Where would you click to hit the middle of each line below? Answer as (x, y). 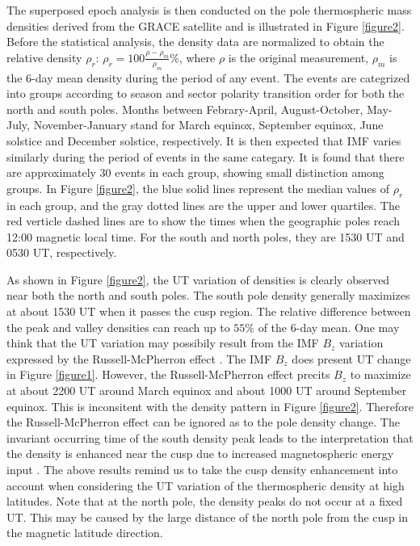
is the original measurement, (298, 57)
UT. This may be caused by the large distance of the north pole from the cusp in (208, 517)
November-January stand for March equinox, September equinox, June (208, 125)
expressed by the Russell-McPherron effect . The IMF (139, 358)
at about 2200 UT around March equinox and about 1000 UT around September (207, 391)
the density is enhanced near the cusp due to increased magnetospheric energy (200, 454)
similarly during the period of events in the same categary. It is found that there (206, 156)
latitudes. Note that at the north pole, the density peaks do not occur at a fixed (205, 501)
